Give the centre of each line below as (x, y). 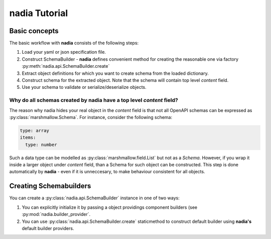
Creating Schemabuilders (50, 186)
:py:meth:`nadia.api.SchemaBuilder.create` (66, 66)
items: (28, 138)
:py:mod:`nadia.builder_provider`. (56, 214)
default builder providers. (48, 228)
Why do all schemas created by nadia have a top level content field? (94, 100)
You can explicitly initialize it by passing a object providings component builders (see (110, 207)
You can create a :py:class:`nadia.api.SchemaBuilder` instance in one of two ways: (95, 198)
